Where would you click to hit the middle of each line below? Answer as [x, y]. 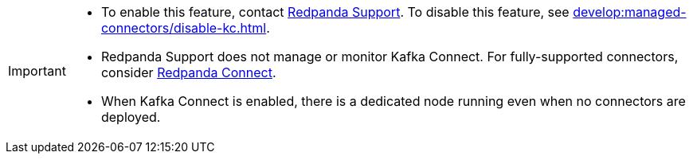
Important [37, 71]
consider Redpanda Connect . [188, 72]
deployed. [131, 117]
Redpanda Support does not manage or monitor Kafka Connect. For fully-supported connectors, [390, 57]
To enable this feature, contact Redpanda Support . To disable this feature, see [335, 12]
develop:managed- [630, 12]
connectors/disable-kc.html [184, 28]
